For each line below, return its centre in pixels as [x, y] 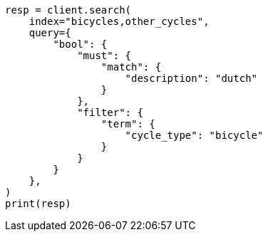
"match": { [131, 67]
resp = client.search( [68, 10]
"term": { [128, 124]
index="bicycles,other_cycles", [119, 21]
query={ [50, 33]
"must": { [104, 56]
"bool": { [80, 44]
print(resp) [38, 204]
